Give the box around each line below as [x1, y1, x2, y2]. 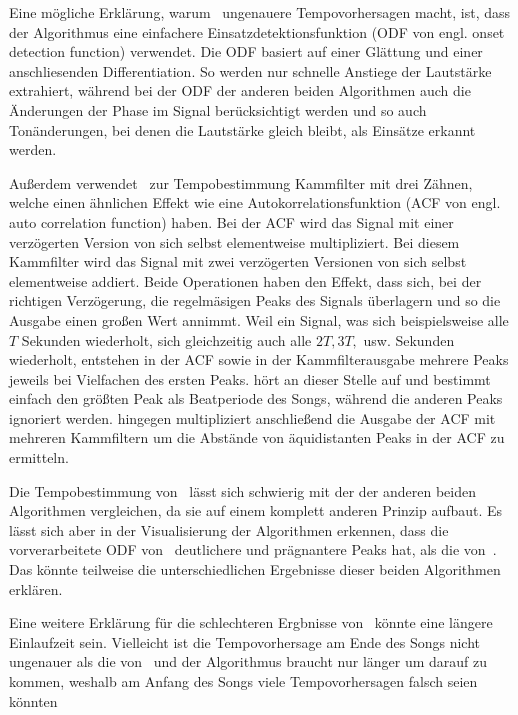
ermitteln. [9, 447, 69, 468]
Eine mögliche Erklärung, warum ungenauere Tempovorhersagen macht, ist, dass [9, 2, 511, 22]
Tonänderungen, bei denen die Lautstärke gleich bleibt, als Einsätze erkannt [9, 119, 476, 140]
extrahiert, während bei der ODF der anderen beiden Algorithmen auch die [9, 80, 471, 101]
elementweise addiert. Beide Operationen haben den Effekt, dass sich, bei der [9, 270, 482, 291]
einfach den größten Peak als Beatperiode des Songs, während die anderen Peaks [9, 388, 503, 409]
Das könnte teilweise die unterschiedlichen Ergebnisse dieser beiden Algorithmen [9, 559, 501, 580]
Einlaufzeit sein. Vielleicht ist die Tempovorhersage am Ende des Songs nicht [9, 631, 481, 652]
